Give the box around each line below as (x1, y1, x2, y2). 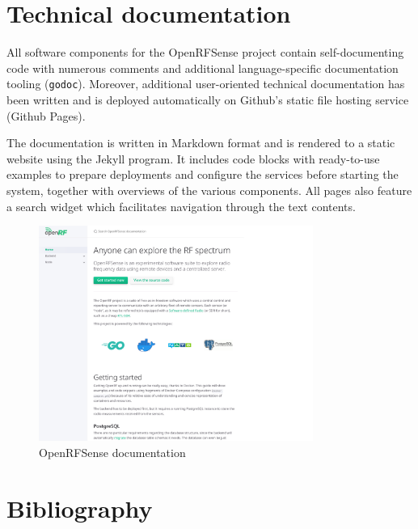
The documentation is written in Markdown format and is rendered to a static (6, 134, 395, 151)
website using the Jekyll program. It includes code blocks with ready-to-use (6, 150, 380, 167)
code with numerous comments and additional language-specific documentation (6, 59, 399, 76)
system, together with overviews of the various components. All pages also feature (6, 181, 412, 198)
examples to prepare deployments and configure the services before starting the (6, 166, 399, 183)
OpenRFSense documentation (39, 444, 186, 461)
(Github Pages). (6, 107, 86, 124)
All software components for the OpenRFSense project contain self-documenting (6, 44, 404, 61)
